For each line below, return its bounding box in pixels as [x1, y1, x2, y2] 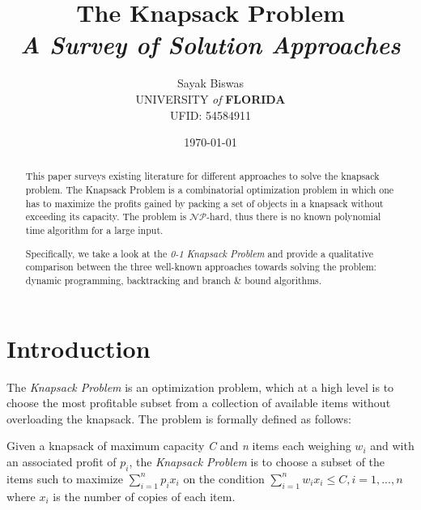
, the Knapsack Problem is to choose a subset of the [129, 453, 385, 470]
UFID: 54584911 [170, 106, 251, 123]
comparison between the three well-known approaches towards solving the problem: [25, 260, 376, 274]
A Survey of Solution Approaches [20, 28, 401, 62]
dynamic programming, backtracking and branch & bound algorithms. [25, 273, 322, 287]
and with [370, 437, 415, 454]
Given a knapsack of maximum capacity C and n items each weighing [6, 437, 351, 454]
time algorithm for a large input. [25, 223, 164, 237]
